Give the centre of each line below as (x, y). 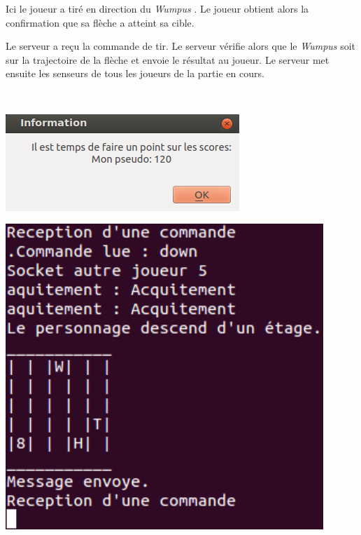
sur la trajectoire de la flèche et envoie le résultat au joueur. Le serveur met (168, 59)
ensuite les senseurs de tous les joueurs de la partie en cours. (135, 73)
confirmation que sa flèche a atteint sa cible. (100, 22)
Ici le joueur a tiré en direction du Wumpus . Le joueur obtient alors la (157, 8)
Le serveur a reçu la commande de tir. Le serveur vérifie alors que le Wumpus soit (181, 46)
